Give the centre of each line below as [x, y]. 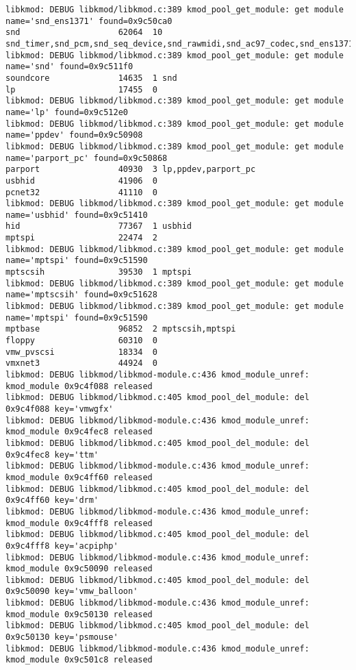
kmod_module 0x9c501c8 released [79, 660]
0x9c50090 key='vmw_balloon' [72, 592]
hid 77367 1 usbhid [99, 226]
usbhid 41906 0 [81, 181]
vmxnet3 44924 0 [81, 363]
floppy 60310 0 [81, 341]
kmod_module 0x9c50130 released [79, 614]
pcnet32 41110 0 [81, 192]
